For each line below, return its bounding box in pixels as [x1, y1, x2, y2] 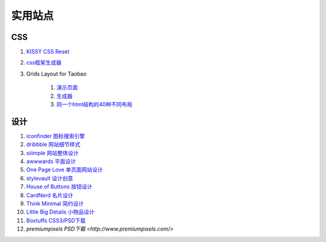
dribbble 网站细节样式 [26, 141, 81, 148]
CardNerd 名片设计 [26, 191, 74, 199]
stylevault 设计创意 [26, 174, 74, 182]
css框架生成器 [26, 59, 62, 66]
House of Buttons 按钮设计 [26, 183, 93, 190]
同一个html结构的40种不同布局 [56, 101, 133, 108]
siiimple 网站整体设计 [26, 149, 78, 156]
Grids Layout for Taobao [26, 70, 87, 77]
